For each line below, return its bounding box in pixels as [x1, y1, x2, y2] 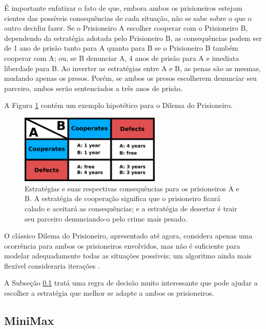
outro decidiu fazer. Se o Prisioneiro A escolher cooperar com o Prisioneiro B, [4, 23, 248, 33]
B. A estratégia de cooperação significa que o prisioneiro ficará [25, 193, 221, 204]
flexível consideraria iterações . [4, 260, 100, 271]
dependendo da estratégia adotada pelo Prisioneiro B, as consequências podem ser [4, 32, 262, 43]
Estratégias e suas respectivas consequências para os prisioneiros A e [25, 183, 239, 193]
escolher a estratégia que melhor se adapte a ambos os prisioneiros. [4, 288, 214, 298]
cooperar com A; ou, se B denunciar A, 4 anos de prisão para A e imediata [4, 52, 239, 63]
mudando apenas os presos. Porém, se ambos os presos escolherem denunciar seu [4, 73, 257, 83]
